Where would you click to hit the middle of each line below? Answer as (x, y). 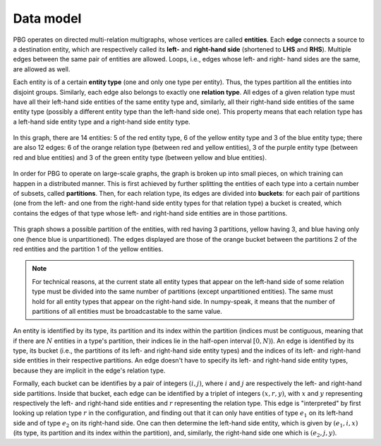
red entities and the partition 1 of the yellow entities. (88, 249)
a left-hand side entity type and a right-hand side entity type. (102, 122)
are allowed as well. (42, 69)
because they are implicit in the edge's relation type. (89, 370)
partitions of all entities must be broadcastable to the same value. (127, 311)
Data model (47, 18)
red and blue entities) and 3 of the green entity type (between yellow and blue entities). (140, 157)
